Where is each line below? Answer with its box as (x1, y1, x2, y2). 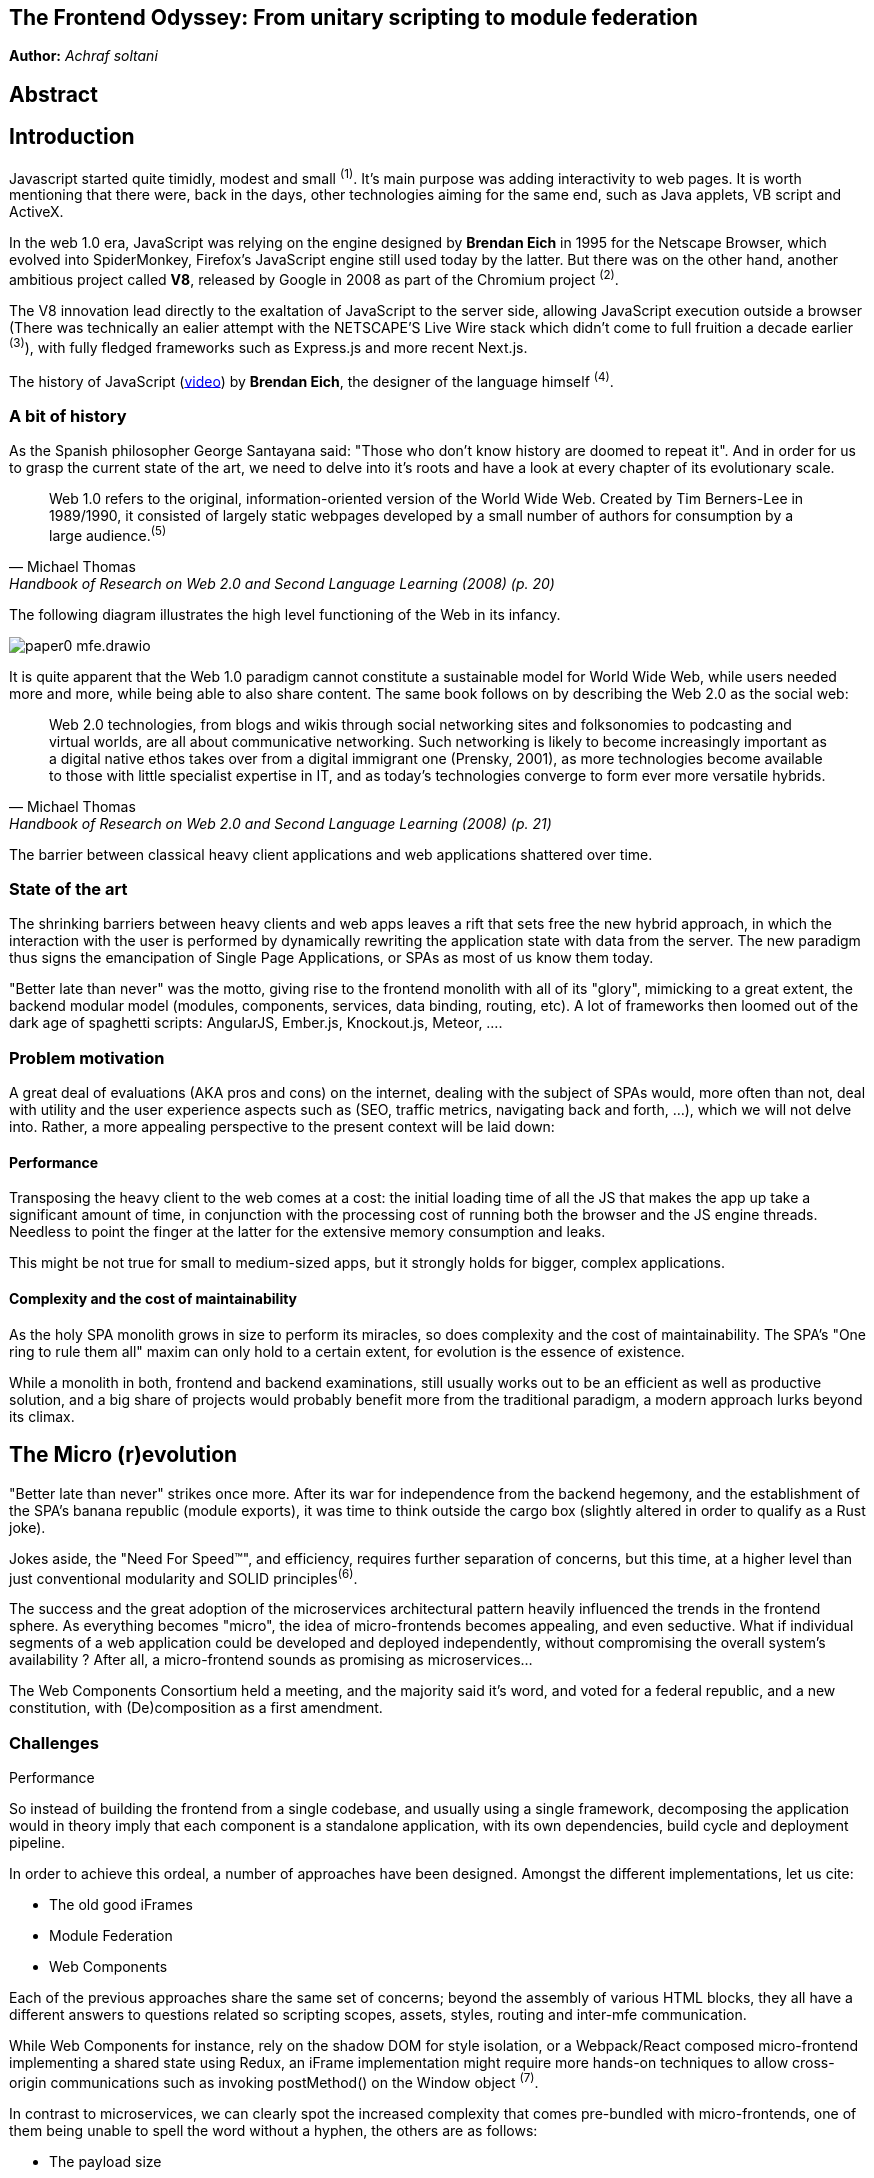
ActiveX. (9, 203, 64, 221)
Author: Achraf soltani (9, 47, 158, 65)
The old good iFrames (49, 1895, 193, 1913)
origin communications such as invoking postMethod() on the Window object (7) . (9, 2070, 539, 2091)
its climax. (9, 1407, 75, 1425)
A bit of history (9, 405, 127, 426)
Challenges (9, 1732, 99, 1753)
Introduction (9, 124, 135, 150)
